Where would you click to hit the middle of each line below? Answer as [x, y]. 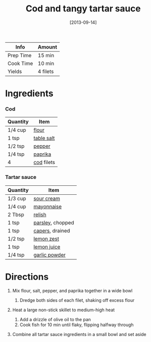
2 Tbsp [16, 215]
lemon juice [47, 247]
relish [40, 215]
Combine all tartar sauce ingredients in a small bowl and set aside [79, 334]
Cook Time [20, 63]
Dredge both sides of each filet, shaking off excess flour [77, 300]
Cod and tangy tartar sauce [83, 9]
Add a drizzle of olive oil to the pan [55, 319]
